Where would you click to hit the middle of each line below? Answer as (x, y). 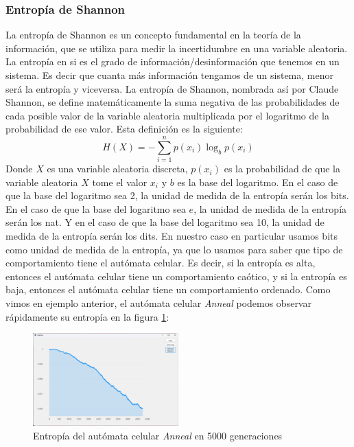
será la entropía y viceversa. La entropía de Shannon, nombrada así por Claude (172, 88)
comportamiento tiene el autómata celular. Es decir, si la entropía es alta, (161, 263)
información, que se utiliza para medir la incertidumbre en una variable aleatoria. (177, 48)
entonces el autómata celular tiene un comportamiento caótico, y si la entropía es (176, 276)
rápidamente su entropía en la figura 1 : (87, 316)
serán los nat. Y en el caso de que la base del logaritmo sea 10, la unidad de (165, 222)
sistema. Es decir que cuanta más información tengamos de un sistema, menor (169, 75)
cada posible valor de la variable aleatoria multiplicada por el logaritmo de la (168, 115)
